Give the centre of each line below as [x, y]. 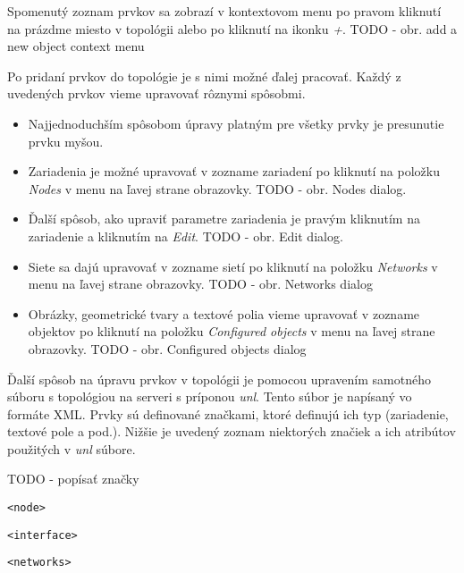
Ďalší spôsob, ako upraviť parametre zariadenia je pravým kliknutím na [224, 219]
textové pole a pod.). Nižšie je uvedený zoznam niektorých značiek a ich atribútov [232, 431]
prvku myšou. [66, 141]
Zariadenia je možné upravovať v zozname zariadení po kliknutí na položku [234, 171]
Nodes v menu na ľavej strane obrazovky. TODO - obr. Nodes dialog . [217, 188]
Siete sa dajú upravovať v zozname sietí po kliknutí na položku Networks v [233, 266]
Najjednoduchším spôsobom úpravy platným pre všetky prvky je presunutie [236, 123]
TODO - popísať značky [73, 479]
